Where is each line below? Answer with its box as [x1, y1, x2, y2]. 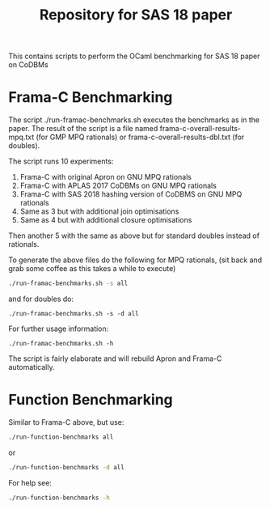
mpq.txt [8, 132, 35, 142]
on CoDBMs [8, 60, 49, 70]
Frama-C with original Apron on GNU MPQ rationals [19, 172, 192, 182]
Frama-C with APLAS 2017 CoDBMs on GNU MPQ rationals [19, 180, 217, 191]
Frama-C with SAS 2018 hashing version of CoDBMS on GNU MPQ [19, 189, 243, 199]
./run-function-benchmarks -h [8, 494, 111, 502]
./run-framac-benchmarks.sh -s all [8, 279, 129, 288]
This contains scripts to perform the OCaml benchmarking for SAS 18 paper [8, 51, 260, 62]
